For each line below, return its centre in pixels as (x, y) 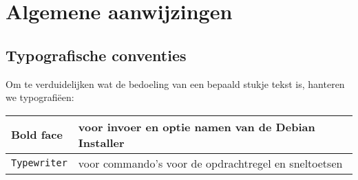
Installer (101, 142)
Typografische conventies (96, 55)
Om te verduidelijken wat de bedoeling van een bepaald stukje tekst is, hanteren (175, 83)
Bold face (37, 135)
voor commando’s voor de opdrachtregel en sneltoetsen (210, 163)
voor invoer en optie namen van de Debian (197, 126)
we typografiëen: (40, 97)
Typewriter (39, 163)
